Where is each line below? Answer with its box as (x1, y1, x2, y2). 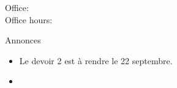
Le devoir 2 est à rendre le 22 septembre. (19, 54, 173, 67)
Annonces (5, 34, 41, 46)
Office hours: (5, 13, 53, 26)
